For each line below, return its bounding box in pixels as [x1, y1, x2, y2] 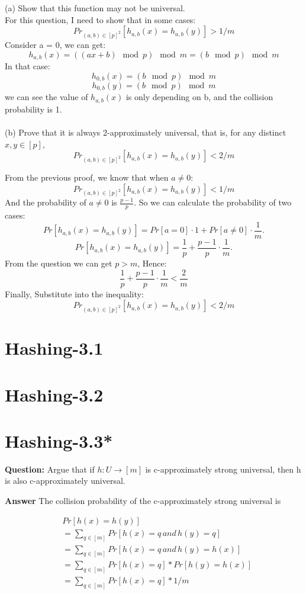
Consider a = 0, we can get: [5, 38, 106, 50]
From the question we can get [5, 256, 112, 269]
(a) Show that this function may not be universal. [5, 2, 185, 14]
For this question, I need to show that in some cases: [5, 13, 196, 25]
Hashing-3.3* [5, 428, 113, 452]
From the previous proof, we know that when [5, 171, 169, 184]
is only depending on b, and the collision [125, 91, 273, 103]
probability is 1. [5, 102, 62, 115]
